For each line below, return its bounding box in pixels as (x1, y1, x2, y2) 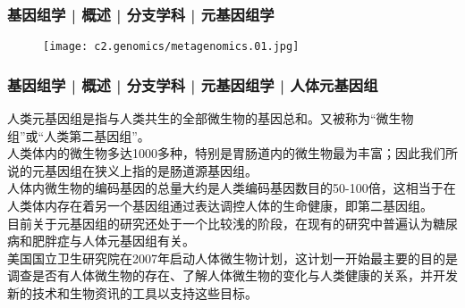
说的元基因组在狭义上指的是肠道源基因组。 (7, 161, 258, 179)
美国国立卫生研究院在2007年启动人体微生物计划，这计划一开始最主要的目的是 (7, 248, 458, 267)
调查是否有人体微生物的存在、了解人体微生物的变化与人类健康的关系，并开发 (7, 266, 458, 285)
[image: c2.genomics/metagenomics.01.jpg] (43, 40, 300, 54)
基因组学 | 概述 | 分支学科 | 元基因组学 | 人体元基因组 (7, 73, 378, 96)
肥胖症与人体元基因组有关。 (31, 231, 195, 250)
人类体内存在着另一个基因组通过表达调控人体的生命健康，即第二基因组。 (7, 196, 433, 215)
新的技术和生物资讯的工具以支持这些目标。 (7, 284, 258, 303)
